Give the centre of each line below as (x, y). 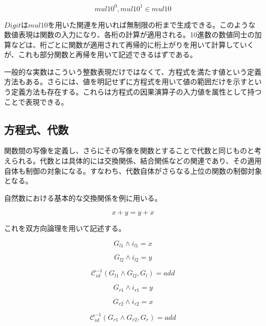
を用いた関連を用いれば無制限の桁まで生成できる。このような (152, 24)
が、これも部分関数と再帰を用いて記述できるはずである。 (101, 54)
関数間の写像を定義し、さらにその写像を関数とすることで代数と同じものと (129, 150)
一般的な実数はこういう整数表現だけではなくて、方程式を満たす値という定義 (133, 71)
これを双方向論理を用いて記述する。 (65, 228)
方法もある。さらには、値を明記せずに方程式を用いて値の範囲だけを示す (126, 81)
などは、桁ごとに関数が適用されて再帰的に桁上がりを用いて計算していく (132, 44)
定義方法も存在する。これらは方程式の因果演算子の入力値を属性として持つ (136, 92)
